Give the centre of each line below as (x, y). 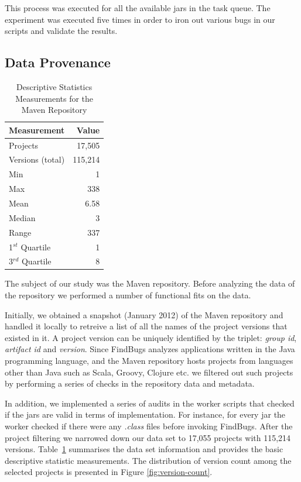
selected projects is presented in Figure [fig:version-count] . (109, 472)
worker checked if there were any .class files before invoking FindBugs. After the (149, 426)
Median (22, 217)
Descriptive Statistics (54, 86)
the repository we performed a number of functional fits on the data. (128, 295)
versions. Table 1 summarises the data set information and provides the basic (144, 449)
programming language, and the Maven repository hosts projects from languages (149, 361)
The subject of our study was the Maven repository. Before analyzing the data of (150, 283)
